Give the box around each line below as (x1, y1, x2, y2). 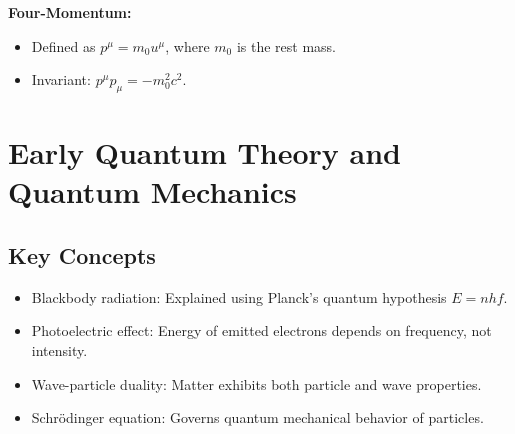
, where (165, 35, 210, 56)
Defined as (31, 35, 96, 56)
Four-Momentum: (8, 2, 132, 22)
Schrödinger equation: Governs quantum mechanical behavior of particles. (31, 407, 484, 428)
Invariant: (31, 69, 91, 90)
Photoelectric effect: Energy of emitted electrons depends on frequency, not (31, 320, 492, 341)
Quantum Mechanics (8, 171, 297, 212)
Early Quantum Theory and (8, 132, 402, 173)
